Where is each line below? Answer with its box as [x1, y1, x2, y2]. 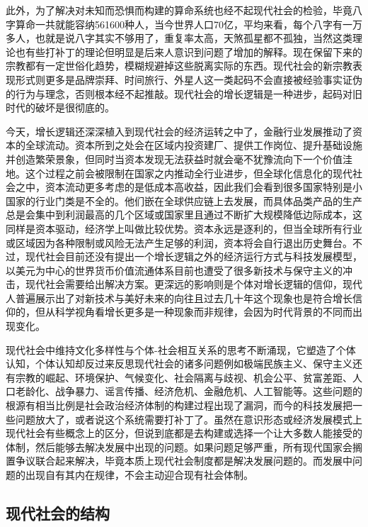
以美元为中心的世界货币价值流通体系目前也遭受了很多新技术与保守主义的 [6, 262, 343, 277]
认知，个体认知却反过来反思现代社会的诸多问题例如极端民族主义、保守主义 [6, 356, 352, 371]
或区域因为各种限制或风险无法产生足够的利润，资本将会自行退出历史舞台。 [6, 235, 352, 250]
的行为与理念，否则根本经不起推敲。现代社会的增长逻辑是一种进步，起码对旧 [6, 86, 362, 101]
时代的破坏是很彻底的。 [6, 100, 115, 115]
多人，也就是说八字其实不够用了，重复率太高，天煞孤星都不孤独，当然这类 [6, 30, 352, 45]
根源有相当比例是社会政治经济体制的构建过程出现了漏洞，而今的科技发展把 [6, 398, 352, 413]
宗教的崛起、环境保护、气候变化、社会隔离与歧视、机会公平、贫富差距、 [15, 370, 352, 384]
